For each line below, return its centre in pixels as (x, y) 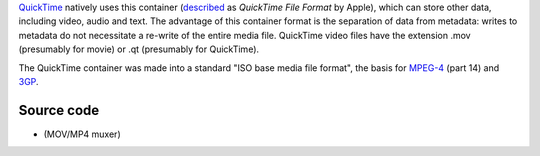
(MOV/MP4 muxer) (82, 134)
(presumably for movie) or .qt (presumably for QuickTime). (139, 49)
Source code (59, 110)
